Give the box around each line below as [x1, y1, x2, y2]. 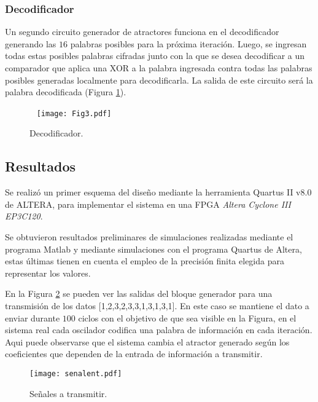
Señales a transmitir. [29, 387, 107, 400]
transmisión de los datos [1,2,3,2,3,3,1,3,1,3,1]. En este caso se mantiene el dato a [5, 299, 309, 312]
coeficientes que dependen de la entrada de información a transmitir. [5, 347, 263, 360]
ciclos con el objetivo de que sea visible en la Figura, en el [78, 311, 297, 324]
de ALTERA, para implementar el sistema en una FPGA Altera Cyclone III [5, 197, 291, 210]
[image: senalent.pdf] [29, 369, 122, 378]
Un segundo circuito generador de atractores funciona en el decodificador [5, 25, 279, 38]
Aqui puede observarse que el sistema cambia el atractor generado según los [5, 335, 290, 348]
